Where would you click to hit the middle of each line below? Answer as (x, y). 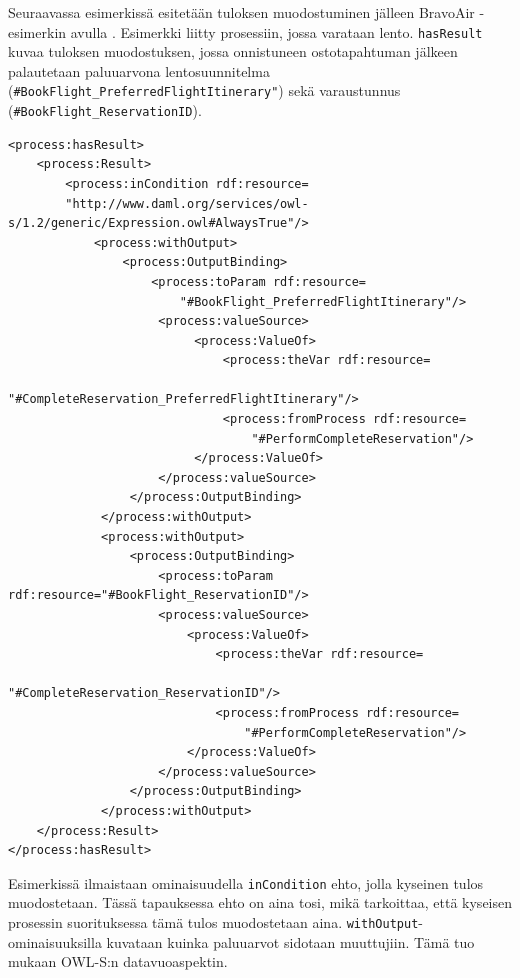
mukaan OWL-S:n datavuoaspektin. (118, 961)
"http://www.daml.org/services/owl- (187, 203)
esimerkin (37, 31)
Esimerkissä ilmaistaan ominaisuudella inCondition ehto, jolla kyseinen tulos (246, 882)
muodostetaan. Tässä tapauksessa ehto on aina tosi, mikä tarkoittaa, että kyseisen (260, 902)
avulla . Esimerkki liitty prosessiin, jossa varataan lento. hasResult (276, 31)
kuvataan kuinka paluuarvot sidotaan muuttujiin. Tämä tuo (290, 941)
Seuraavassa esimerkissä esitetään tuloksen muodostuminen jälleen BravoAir (241, 12)
